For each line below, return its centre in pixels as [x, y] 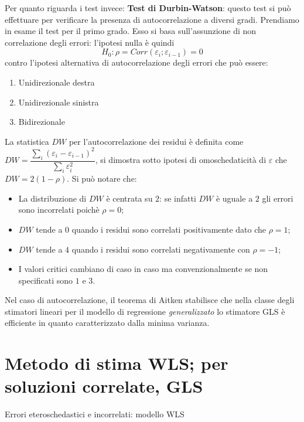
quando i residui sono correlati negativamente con [161, 249]
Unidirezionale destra [57, 82]
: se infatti [178, 198]
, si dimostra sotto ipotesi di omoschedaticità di [181, 160]
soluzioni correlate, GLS [104, 386]
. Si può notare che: [102, 178]
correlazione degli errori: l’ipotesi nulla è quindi [90, 42]
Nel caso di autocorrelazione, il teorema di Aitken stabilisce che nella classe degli [150, 300]
